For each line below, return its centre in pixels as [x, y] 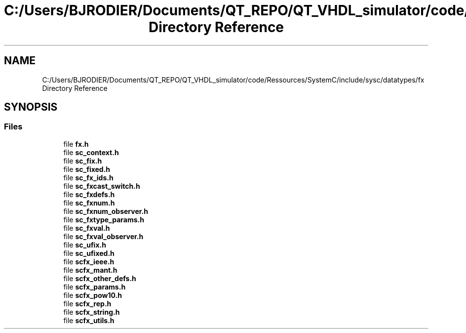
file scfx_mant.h [90, 270]
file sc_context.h [91, 152]
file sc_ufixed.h [89, 253]
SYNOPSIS [31, 107]
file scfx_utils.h [89, 320]
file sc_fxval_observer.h [103, 236]
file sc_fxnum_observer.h [106, 211]
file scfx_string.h [92, 312]
